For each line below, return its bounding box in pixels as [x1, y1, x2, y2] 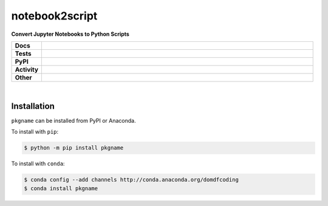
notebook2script [11, 9, 98, 22]
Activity [15, 65, 39, 74]
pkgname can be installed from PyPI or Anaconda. [11, 117, 136, 124]
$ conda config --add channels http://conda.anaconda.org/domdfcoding [24, 176, 239, 184]
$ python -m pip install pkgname [24, 145, 124, 151]
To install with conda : [11, 160, 65, 167]
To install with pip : [11, 128, 59, 136]
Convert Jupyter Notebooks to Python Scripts [11, 30, 130, 38]
